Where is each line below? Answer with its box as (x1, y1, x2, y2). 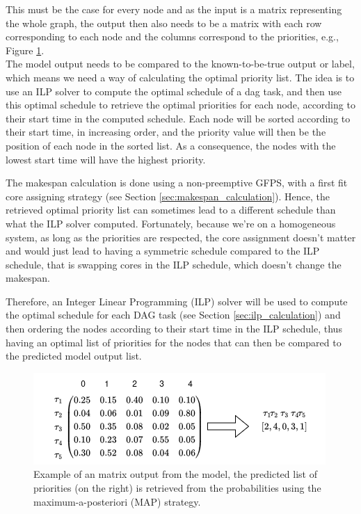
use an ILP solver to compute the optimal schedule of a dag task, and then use (6, 83, 342, 98)
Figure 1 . (6, 42, 45, 57)
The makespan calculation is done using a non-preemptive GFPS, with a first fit (6, 175, 348, 190)
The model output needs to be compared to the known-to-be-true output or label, (6, 56, 355, 71)
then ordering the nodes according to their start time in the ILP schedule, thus (6, 321, 342, 336)
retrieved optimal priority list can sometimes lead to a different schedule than (6, 202, 336, 217)
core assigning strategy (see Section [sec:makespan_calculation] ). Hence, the (6, 188, 330, 203)
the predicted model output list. (6, 348, 142, 363)
